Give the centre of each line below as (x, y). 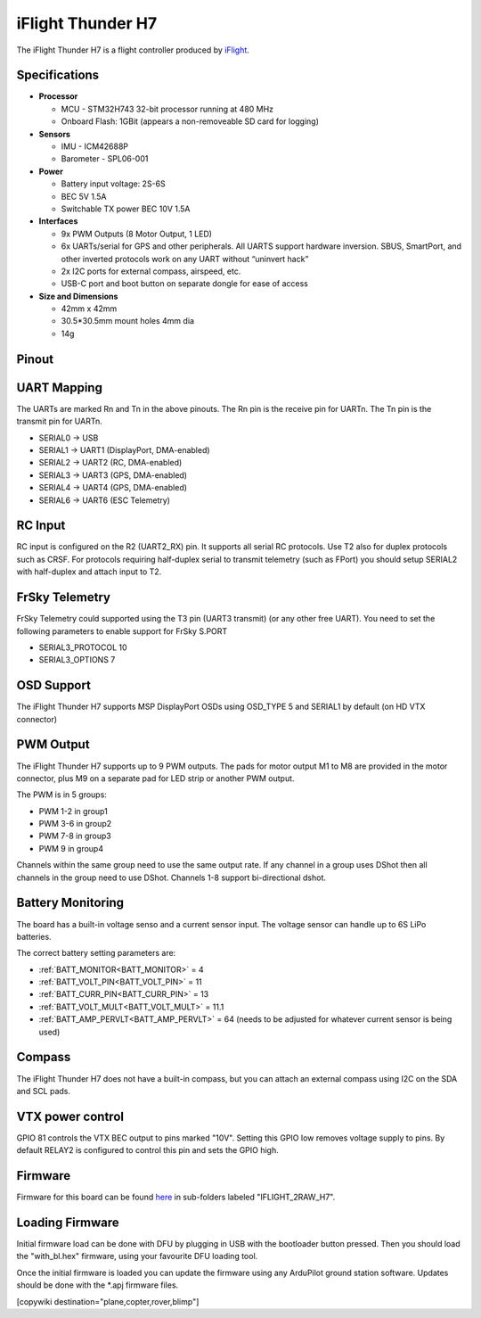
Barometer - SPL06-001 (105, 159)
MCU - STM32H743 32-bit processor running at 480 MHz (167, 109)
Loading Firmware (68, 1222)
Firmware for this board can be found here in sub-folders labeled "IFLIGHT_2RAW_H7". (176, 1197)
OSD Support (53, 685)
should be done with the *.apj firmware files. (98, 1285)
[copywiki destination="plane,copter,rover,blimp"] (108, 1301)
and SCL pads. (44, 1091)
